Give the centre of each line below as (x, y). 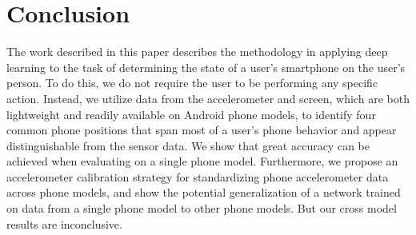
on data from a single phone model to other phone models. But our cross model (202, 208)
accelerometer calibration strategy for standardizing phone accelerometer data (198, 176)
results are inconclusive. (64, 223)
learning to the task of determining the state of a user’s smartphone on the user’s (206, 67)
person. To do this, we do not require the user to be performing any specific (192, 83)
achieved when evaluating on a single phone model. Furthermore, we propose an (202, 161)
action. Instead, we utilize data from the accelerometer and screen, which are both (208, 98)
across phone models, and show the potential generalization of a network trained (204, 192)
